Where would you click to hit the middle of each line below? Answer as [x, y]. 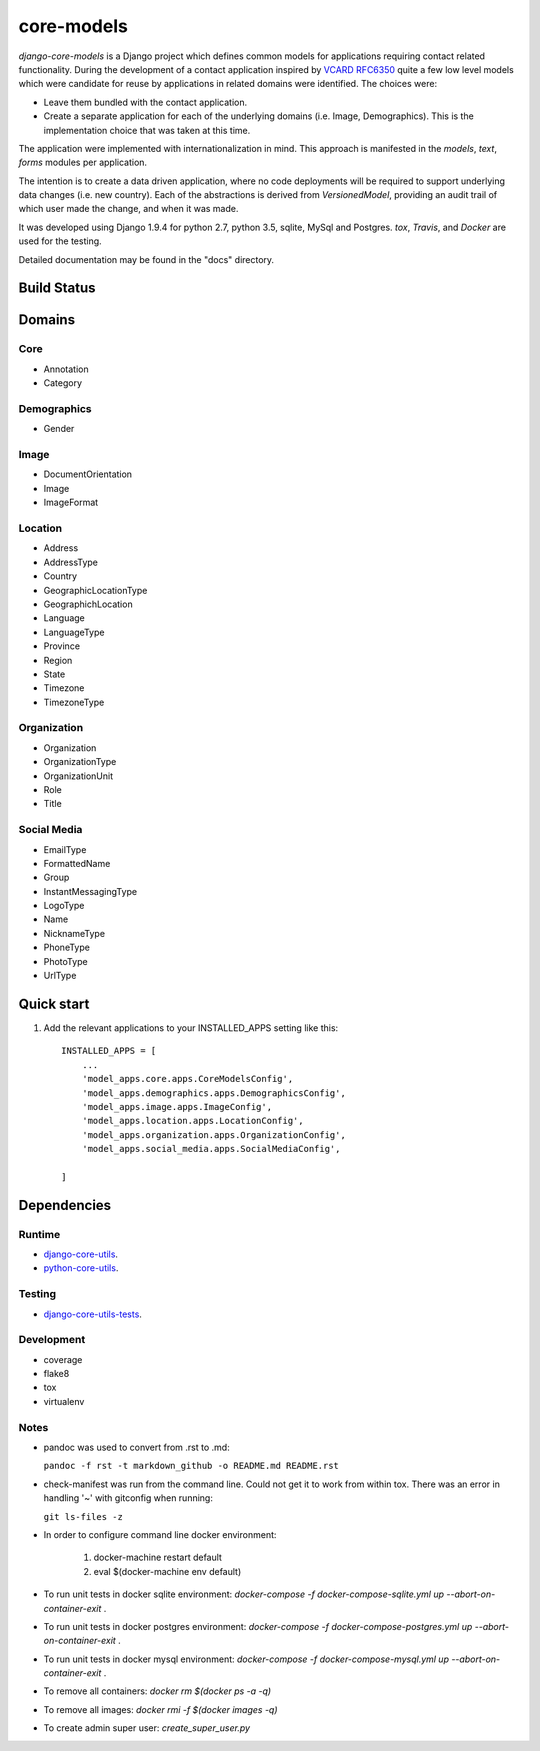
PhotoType [66, 961]
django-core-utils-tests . [92, 1314]
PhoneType [66, 947]
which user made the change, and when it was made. [128, 209]
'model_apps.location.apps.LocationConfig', [192, 1121]
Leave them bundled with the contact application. [145, 102]
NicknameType [74, 933]
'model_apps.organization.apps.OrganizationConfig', [214, 1134]
